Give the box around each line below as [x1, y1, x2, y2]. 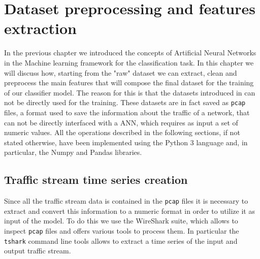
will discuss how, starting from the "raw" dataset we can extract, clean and [4, 67, 237, 78]
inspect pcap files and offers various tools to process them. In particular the [4, 225, 239, 236]
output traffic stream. [4, 245, 71, 256]
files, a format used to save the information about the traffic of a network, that [4, 107, 250, 117]
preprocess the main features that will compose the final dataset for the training [4, 77, 254, 88]
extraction [4, 18, 77, 39]
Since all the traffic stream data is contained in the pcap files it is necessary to [4, 196, 248, 206]
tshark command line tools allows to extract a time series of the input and [4, 235, 238, 246]
